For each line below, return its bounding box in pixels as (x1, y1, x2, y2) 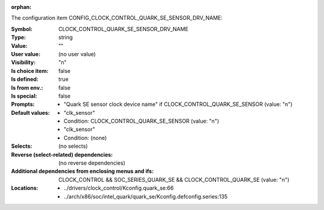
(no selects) (58, 142, 88, 150)
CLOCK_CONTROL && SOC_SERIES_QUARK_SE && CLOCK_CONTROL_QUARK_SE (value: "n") (58, 176, 290, 183)
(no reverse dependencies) (58, 159, 125, 167)
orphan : (11, 4, 32, 10)
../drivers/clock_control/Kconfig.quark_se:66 (64, 184, 174, 191)
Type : (11, 34, 26, 41)
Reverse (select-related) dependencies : (11, 151, 113, 158)
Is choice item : (11, 67, 49, 74)
